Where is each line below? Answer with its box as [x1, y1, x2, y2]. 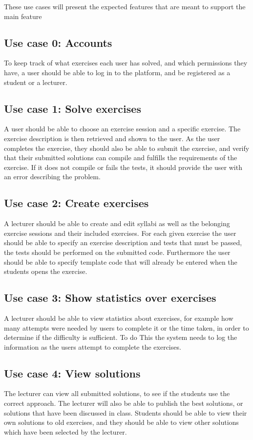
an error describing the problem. [4, 171, 101, 182]
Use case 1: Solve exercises [4, 101, 141, 116]
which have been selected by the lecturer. [4, 426, 127, 437]
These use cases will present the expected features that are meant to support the [4, 1, 246, 11]
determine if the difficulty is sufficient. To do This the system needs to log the [4, 332, 237, 342]
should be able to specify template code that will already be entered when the [4, 256, 237, 267]
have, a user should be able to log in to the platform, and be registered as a [4, 67, 231, 77]
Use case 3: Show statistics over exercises [4, 290, 216, 305]
